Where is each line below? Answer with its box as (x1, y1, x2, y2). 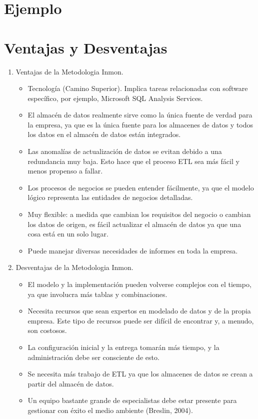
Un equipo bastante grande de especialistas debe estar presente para (27, 395, 237, 405)
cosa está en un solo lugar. (27, 228, 108, 239)
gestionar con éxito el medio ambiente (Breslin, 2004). (27, 404, 193, 415)
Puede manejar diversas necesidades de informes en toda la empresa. (27, 245, 238, 255)
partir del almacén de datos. (27, 378, 114, 388)
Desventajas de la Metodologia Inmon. (15, 262, 133, 272)
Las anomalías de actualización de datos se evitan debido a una (27, 146, 222, 156)
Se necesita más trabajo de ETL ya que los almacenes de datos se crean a (27, 368, 253, 379)
